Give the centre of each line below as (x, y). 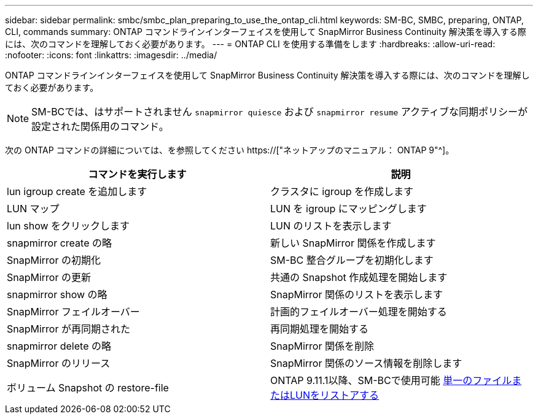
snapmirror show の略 (57, 294)
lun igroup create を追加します (77, 191)
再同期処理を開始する (320, 329)
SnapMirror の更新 (49, 277)
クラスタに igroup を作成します (342, 191)
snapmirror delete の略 (59, 346)
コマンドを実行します (137, 174)
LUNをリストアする (335, 395)
